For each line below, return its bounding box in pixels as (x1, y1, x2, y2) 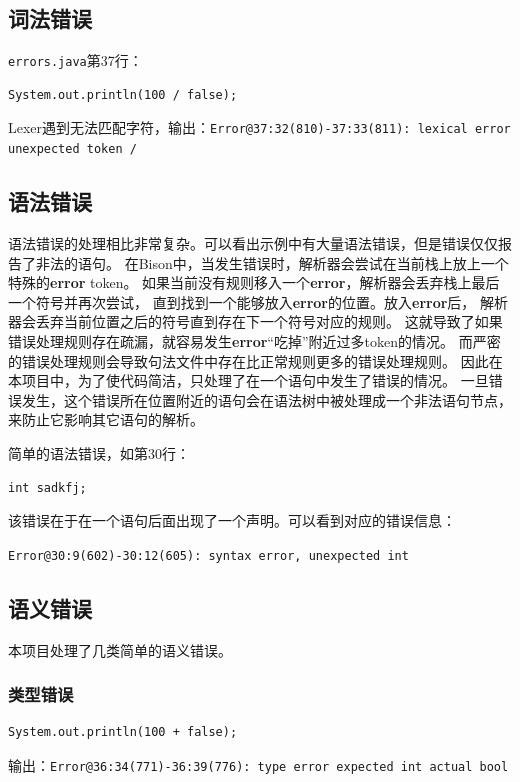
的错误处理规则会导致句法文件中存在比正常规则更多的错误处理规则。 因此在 (8, 350, 503, 371)
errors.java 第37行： (8, 50, 143, 71)
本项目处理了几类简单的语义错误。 (8, 639, 232, 660)
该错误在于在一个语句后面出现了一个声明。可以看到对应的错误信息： (8, 510, 456, 531)
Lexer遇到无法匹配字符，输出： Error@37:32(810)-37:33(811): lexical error (8, 117, 511, 138)
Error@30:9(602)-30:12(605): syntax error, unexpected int (8, 548, 409, 563)
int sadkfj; (8, 480, 87, 495)
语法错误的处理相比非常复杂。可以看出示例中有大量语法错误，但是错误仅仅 (8, 232, 498, 253)
